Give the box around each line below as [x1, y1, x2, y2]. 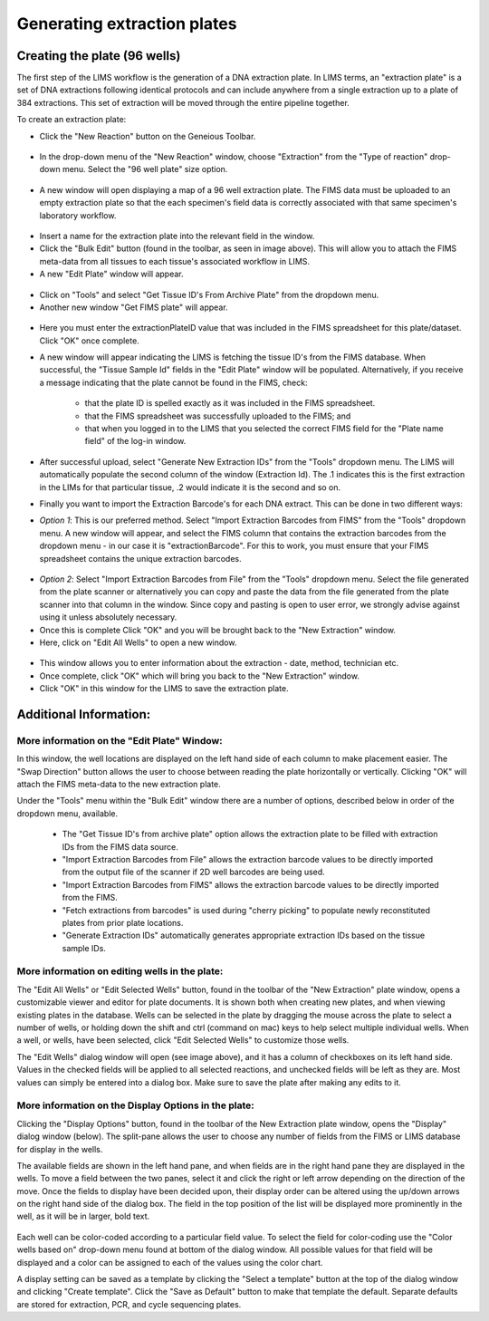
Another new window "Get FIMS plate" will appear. [39, 302, 228, 313]
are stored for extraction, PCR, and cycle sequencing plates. [16, 1298, 242, 1309]
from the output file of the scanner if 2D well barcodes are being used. [62, 866, 325, 878]
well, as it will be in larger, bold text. [16, 1210, 150, 1222]
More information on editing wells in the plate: [16, 965, 224, 978]
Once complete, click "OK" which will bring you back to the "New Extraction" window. [39, 670, 360, 681]
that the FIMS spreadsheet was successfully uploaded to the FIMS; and [84, 410, 351, 421]
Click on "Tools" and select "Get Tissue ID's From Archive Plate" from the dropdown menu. [39, 289, 379, 300]
